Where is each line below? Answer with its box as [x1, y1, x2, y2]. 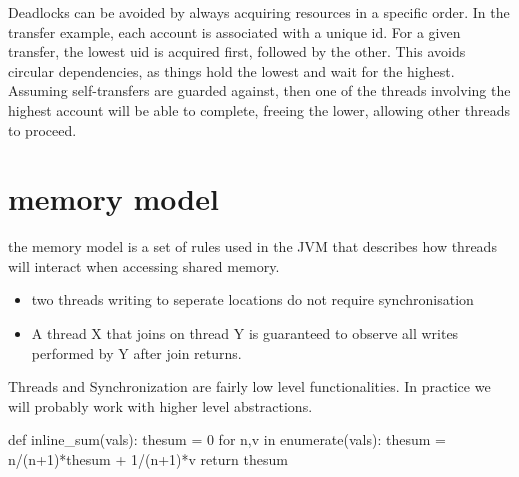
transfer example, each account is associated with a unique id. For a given [8, 21, 461, 42]
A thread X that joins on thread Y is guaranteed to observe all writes [31, 323, 459, 344]
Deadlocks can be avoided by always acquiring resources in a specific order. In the [8, 2, 510, 22]
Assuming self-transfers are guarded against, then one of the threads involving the [8, 80, 511, 101]
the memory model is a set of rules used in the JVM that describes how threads [8, 236, 497, 257]
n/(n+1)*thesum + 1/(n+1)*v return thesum [8, 449, 288, 470]
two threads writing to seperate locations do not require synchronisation [31, 289, 474, 310]
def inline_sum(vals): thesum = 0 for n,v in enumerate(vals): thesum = [8, 429, 446, 450]
